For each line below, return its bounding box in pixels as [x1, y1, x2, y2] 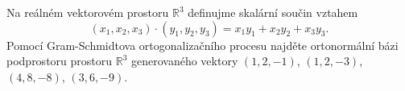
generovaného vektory [130, 52, 238, 69]
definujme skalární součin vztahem [188, 4, 358, 20]
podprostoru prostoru [6, 52, 113, 69]
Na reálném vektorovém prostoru [6, 4, 169, 20]
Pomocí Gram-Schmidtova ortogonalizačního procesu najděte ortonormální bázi [6, 36, 399, 53]
